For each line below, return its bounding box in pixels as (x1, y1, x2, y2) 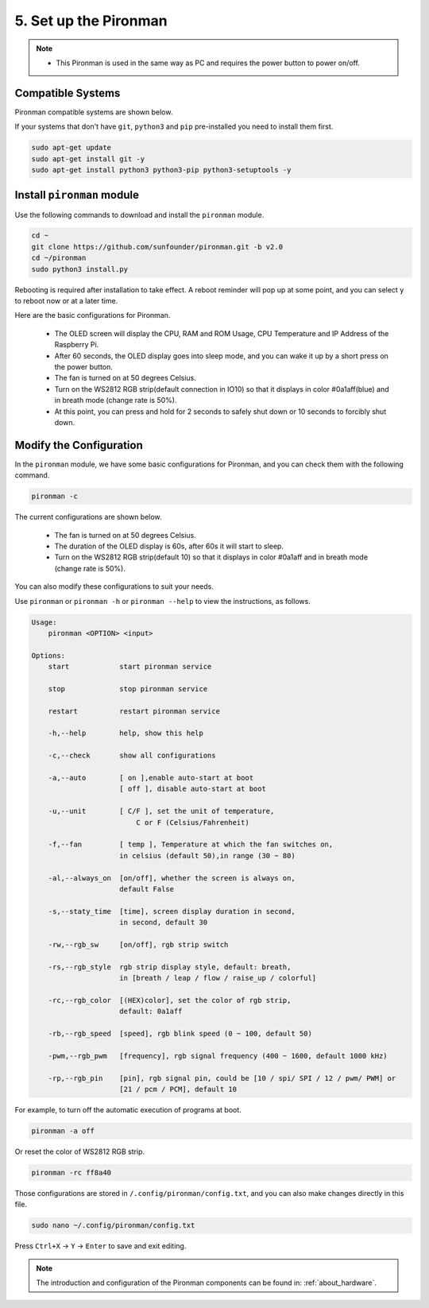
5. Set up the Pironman (14, 12, 168, 29)
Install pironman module (14, 188, 139, 202)
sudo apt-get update (31, 143, 111, 153)
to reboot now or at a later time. (14, 296, 118, 306)
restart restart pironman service (48, 706, 220, 715)
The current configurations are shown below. (14, 513, 162, 522)
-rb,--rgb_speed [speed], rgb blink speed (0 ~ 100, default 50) (48, 1029, 313, 1038)
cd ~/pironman (31, 253, 87, 262)
